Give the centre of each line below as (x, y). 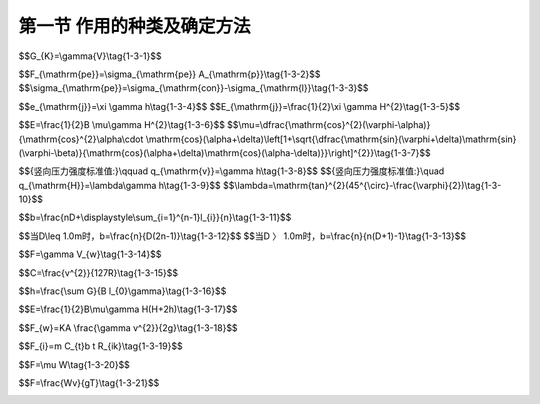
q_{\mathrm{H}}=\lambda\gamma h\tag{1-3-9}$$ (120, 185)
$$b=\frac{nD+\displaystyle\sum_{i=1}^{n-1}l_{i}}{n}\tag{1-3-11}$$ (155, 217)
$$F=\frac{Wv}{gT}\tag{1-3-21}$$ (89, 382)
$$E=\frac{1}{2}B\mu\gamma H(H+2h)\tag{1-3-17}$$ (128, 309)
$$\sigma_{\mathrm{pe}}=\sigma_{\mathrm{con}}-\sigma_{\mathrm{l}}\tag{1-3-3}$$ (193, 88)
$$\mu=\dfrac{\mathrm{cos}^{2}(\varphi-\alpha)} (328, 125)
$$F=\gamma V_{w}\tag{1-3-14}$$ (90, 254)
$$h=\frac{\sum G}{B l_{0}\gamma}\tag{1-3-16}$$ (122, 291)
